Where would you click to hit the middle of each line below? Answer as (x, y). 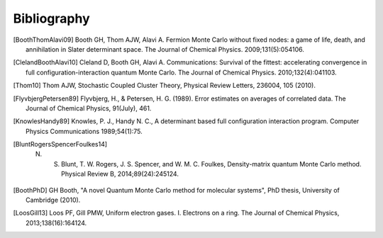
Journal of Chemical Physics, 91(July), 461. (89, 108)
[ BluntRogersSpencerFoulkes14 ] (60, 144)
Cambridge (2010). (53, 200)
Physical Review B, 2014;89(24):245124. (120, 174)
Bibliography (51, 18)
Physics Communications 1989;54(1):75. (84, 131)
